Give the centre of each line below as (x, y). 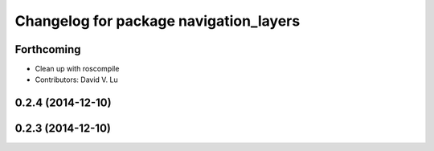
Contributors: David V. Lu (76, 80)
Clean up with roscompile (77, 69)
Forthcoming (48, 49)
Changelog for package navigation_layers (158, 21)
